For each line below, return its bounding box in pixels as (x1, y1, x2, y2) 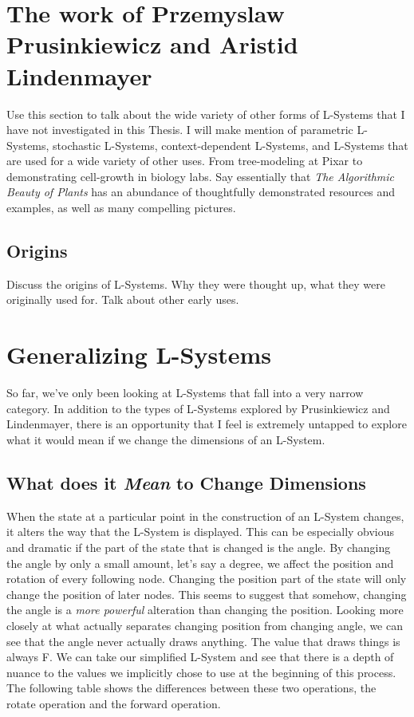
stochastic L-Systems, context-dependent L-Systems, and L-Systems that (53, 136, 408, 153)
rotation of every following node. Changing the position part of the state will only (6, 570, 407, 587)
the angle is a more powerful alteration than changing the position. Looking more (6, 601, 404, 618)
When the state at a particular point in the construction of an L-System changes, (6, 507, 404, 524)
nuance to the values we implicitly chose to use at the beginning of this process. (6, 664, 396, 680)
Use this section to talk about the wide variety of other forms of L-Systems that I (6, 105, 405, 122)
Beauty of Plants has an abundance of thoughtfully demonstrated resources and (6, 183, 396, 200)
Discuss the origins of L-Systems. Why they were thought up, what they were (6, 275, 385, 292)
